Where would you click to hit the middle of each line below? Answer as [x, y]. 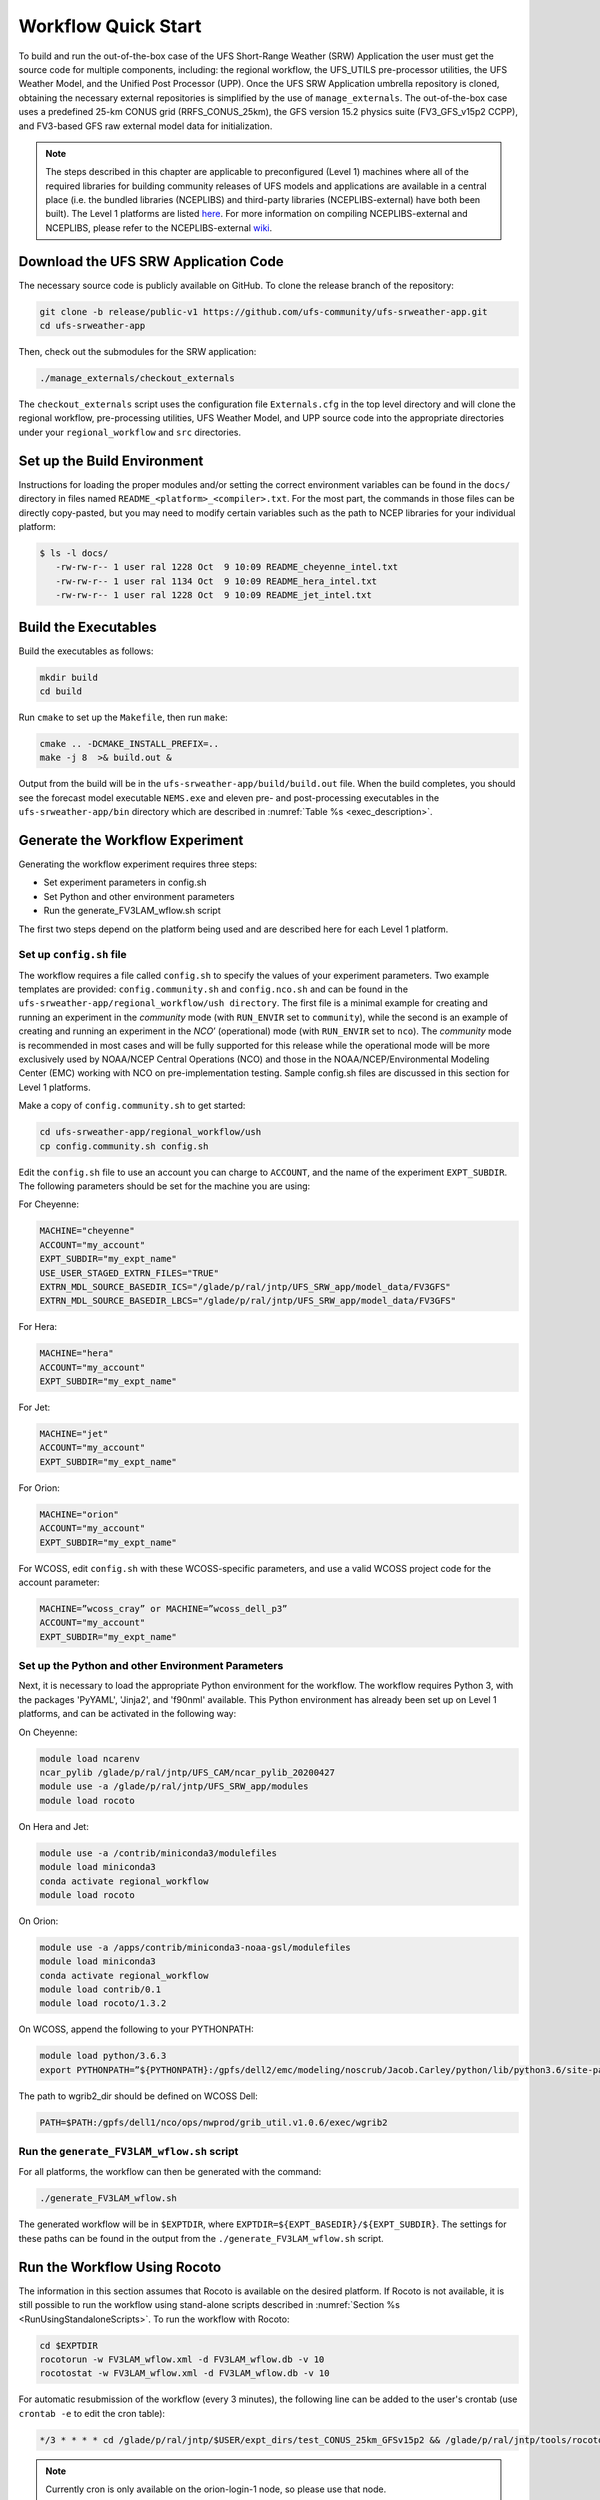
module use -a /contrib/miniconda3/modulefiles [158, 1853]
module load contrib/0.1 [100, 1989]
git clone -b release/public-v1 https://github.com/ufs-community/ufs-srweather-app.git [264, 311]
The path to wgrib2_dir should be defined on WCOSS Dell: [138, 2096]
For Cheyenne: [49, 1204]
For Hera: [38, 1327]
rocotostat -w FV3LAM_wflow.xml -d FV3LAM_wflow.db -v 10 [184, 2373]
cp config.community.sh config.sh [124, 1146]
